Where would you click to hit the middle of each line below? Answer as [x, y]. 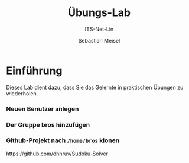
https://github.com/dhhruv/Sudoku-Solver [57, 154]
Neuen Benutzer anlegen [43, 108]
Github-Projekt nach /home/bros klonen [63, 140]
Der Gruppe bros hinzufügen [48, 124]
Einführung [34, 71]
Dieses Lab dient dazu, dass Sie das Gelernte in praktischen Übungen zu [95, 87]
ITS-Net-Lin [99, 29]
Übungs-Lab [99, 13]
